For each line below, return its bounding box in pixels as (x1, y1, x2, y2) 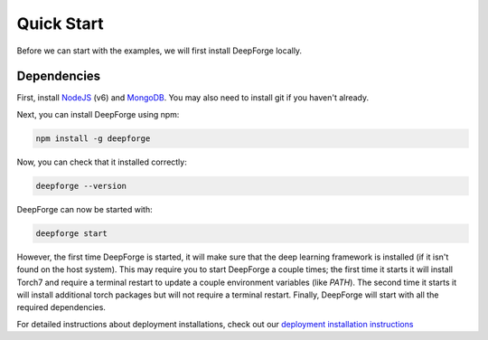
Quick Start (16, 14, 104, 33)
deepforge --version (35, 181, 127, 191)
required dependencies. (16, 302, 106, 313)
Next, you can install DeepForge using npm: (16, 109, 180, 119)
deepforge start (35, 228, 108, 239)
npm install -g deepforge (35, 133, 151, 144)
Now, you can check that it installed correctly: (16, 156, 187, 167)
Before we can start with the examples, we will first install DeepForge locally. (16, 45, 303, 56)
